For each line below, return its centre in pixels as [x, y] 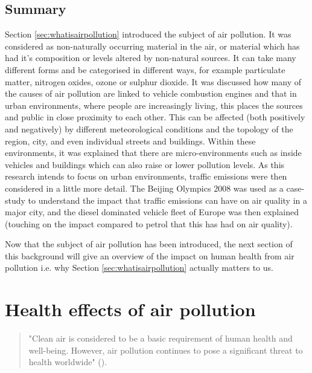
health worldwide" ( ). [68, 362]
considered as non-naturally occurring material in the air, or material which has [152, 46]
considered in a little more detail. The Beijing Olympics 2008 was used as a [144, 188]
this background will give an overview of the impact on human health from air [150, 255]
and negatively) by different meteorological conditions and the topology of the [149, 128]
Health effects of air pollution [130, 309]
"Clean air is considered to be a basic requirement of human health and [161, 338]
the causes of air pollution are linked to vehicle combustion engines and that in [151, 93]
